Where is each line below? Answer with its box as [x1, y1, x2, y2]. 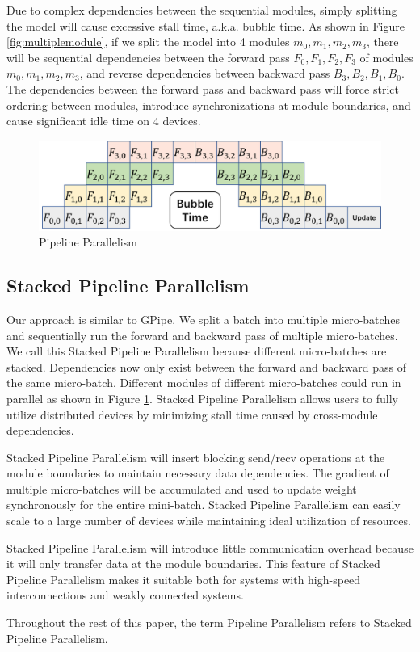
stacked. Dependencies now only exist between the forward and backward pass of [6, 358, 406, 375]
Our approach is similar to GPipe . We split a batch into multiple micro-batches [6, 310, 400, 327]
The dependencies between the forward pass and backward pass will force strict [6, 80, 399, 97]
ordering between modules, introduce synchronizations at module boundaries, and [6, 96, 411, 113]
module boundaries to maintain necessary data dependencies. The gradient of [6, 465, 389, 482]
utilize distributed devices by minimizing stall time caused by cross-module [6, 406, 378, 423]
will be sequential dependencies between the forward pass [6, 48, 290, 65]
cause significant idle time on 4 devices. [6, 112, 201, 129]
